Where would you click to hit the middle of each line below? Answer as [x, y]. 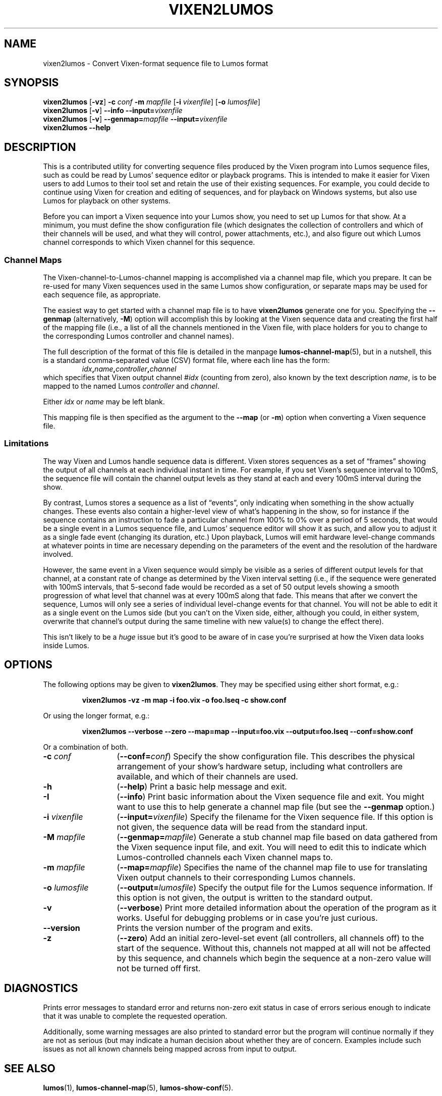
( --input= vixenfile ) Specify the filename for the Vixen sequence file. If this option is [275, 817]
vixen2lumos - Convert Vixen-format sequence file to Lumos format [156, 63]
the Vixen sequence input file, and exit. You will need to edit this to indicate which [272, 847]
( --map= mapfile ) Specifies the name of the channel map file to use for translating [272, 867]
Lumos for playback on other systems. [107, 201]
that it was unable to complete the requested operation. [135, 1016]
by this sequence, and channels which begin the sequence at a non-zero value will [274, 958]
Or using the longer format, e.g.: [96, 715]
